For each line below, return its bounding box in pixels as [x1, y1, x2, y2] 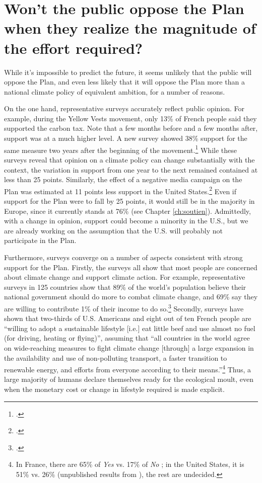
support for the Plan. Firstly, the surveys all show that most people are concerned [4, 262, 257, 272]
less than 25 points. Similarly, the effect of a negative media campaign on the [4, 174, 242, 185]
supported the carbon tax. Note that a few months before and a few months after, [4, 123, 258, 133]
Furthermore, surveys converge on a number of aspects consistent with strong [4, 252, 243, 262]
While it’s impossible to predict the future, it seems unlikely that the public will [4, 66, 252, 77]
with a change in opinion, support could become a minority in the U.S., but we [4, 215, 248, 226]
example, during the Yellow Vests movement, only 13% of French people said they [4, 113, 257, 123]
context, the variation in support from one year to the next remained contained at [4, 164, 258, 175]
